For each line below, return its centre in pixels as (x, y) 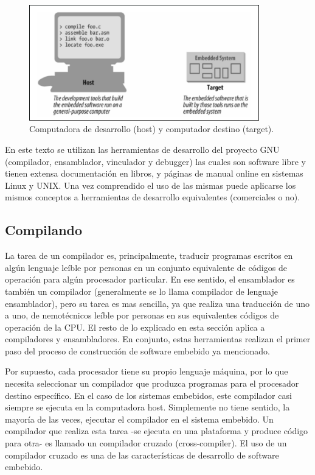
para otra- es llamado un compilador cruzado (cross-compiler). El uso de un (146, 443)
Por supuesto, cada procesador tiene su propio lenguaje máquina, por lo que (147, 371)
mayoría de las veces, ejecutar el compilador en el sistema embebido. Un (139, 419)
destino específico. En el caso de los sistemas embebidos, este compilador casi (148, 395)
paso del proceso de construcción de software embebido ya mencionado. (137, 350)
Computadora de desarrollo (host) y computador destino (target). (152, 129)
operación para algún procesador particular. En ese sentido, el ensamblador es (150, 279)
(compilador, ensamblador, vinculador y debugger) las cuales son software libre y (155, 161)
